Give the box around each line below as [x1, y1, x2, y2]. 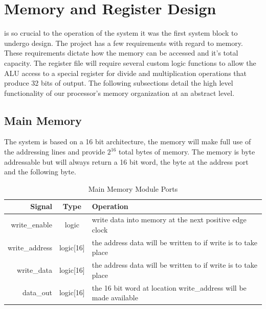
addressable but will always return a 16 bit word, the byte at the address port [4, 156, 249, 167]
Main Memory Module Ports [88, 183, 178, 194]
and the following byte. [4, 166, 76, 177]
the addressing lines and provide [4, 146, 105, 157]
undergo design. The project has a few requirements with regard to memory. [4, 37, 243, 48]
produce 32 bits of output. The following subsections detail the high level [4, 78, 233, 88]
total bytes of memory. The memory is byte [119, 146, 255, 157]
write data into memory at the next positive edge [92, 214, 247, 225]
